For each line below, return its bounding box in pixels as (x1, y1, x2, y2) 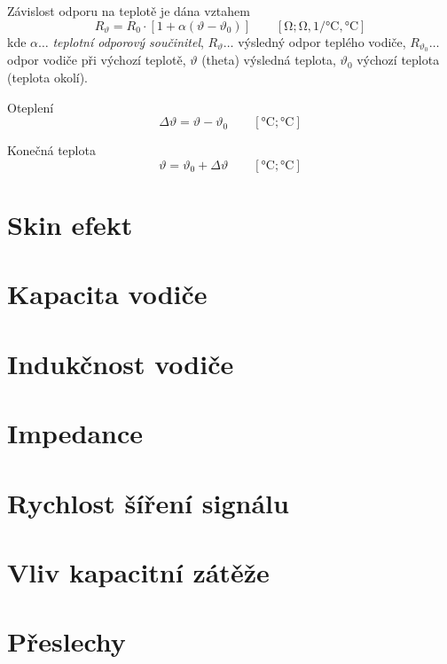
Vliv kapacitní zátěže (7, 553, 270, 590)
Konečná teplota (7, 141, 96, 160)
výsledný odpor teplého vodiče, (238, 32, 406, 51)
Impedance (7, 415, 144, 451)
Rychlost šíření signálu (7, 484, 289, 520)
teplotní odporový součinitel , (52, 32, 204, 51)
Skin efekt (7, 207, 133, 243)
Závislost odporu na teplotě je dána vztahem (7, 2, 250, 20)
